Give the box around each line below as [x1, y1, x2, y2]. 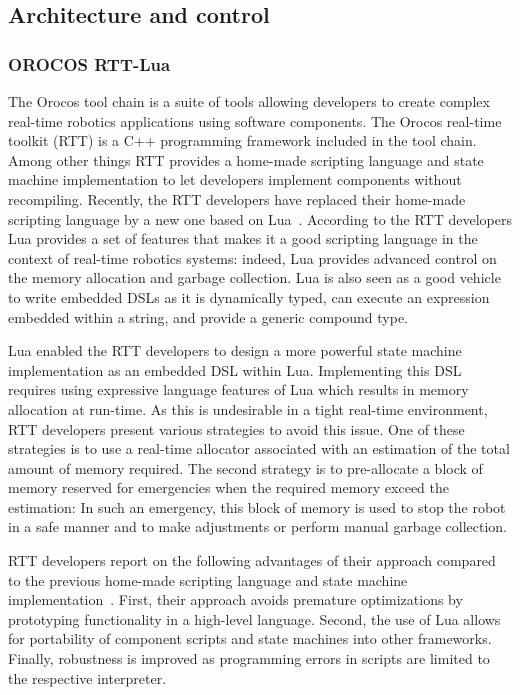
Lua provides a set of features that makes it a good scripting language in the [8, 228, 478, 249]
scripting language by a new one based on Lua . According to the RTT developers [8, 208, 512, 229]
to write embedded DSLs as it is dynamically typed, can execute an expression [8, 286, 490, 307]
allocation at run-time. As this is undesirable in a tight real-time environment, [8, 398, 488, 419]
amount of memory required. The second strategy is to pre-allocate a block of [8, 457, 483, 478]
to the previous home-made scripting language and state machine [8, 569, 408, 590]
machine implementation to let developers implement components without [8, 169, 462, 190]
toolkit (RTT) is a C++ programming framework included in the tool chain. [8, 130, 477, 151]
